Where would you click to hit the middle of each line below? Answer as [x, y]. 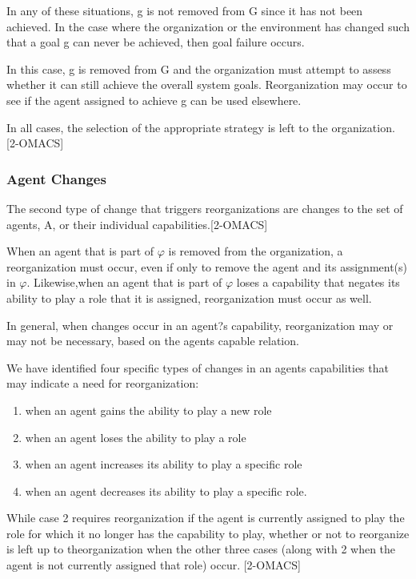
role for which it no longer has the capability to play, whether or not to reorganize [208, 533]
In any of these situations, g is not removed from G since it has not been [185, 10]
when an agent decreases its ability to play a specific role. [166, 491]
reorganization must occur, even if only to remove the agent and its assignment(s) [207, 266]
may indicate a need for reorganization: [103, 383]
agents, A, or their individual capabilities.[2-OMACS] [137, 224]
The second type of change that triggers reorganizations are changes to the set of [205, 208]
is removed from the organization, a [256, 251]
